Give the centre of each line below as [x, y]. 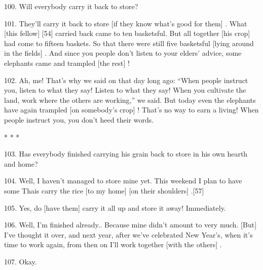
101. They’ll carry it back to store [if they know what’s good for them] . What [126, 23]
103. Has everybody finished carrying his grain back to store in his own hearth [126, 154]
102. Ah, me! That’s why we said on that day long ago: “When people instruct [126, 80]
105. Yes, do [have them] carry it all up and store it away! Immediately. [115, 207]
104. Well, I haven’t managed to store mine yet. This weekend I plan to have [123, 181]
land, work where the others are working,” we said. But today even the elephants [130, 100]
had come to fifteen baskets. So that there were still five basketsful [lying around [129, 43]
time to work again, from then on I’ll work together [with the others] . [113, 244]
